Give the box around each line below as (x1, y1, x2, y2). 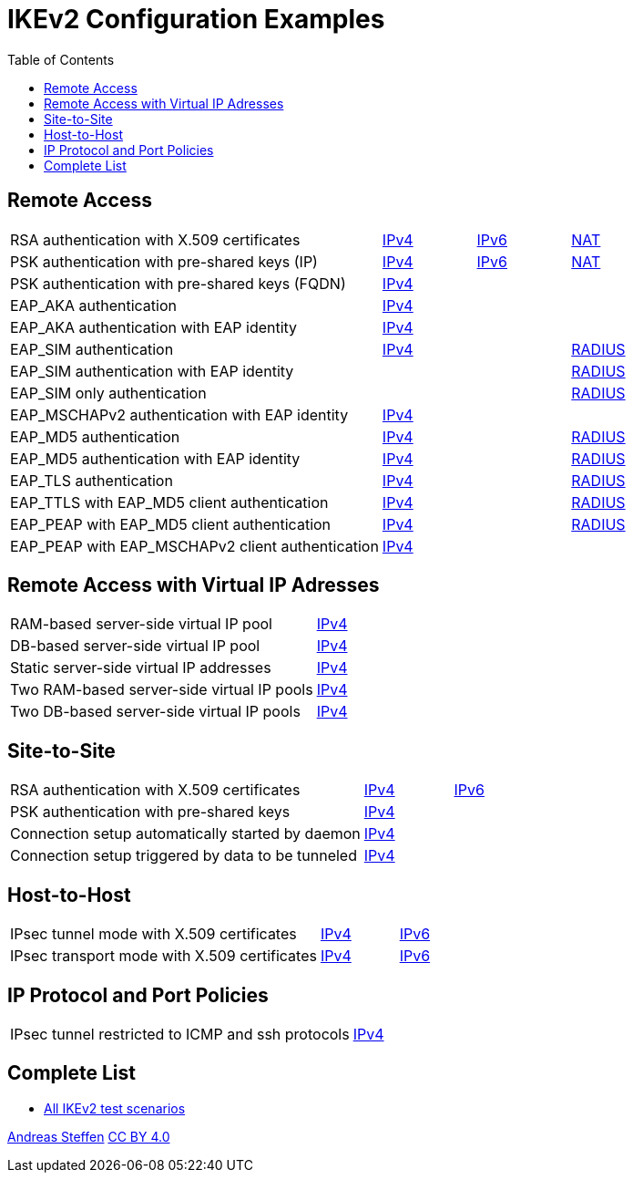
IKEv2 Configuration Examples (7, 4, 385, 35)
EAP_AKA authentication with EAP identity (10, 317, 298, 336)
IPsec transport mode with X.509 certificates (10, 947, 317, 966)
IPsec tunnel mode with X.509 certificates (10, 925, 297, 944)
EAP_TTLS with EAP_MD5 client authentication (10, 492, 329, 512)
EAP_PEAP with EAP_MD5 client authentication (10, 514, 332, 533)
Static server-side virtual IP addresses (10, 658, 271, 678)
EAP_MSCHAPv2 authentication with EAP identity (10, 405, 349, 424)
